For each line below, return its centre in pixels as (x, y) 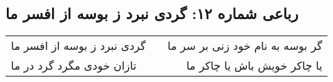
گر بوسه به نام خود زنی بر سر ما (245, 46)
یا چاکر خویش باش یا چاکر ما (254, 66)
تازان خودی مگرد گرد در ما (74, 66)
